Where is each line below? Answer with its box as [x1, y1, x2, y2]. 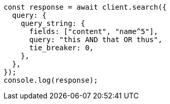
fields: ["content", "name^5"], [29, 27, 158, 36]
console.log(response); [4, 76, 98, 84]
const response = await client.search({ [4, 3, 167, 11]
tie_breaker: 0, [29, 44, 94, 52]
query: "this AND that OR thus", [29, 36, 162, 44]
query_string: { [20, 19, 86, 27]
